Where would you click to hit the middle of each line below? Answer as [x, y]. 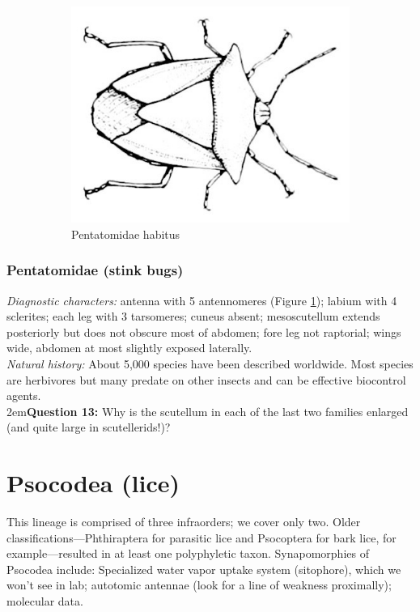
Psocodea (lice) [93, 483]
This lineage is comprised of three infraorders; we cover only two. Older [184, 522]
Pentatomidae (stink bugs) [95, 270]
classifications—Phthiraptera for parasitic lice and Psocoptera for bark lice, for [202, 537]
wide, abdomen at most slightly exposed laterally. [129, 348]
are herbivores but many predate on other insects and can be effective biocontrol [206, 379]
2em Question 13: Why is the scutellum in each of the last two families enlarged [208, 411]
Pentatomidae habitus [126, 234]
